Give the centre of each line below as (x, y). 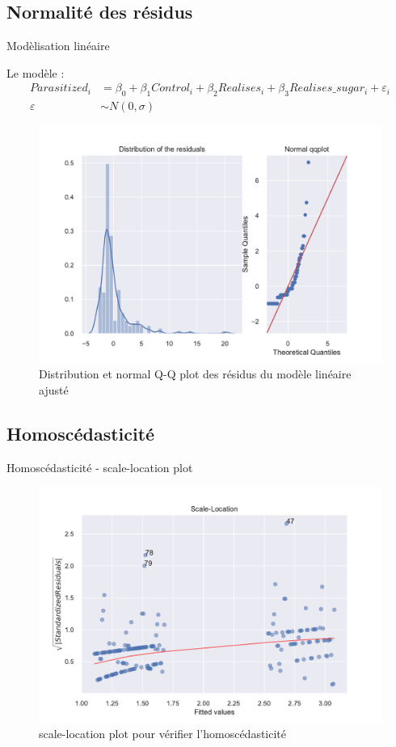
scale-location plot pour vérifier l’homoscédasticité (163, 734)
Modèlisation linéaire (58, 46)
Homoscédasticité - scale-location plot (100, 467)
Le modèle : (36, 72)
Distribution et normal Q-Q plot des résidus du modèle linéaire (195, 374)
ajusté (54, 389)
